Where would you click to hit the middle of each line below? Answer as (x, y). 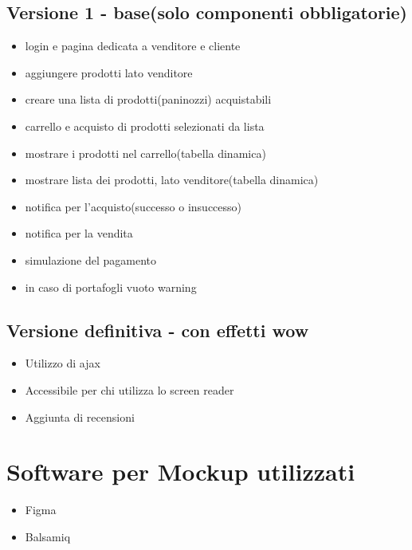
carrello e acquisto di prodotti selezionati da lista (145, 126)
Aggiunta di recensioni (80, 416)
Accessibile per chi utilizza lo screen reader (129, 389)
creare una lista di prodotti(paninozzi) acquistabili (148, 99)
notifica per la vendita (79, 233)
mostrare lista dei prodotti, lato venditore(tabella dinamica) (172, 180)
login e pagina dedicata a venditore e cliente (133, 46)
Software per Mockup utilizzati (181, 471)
